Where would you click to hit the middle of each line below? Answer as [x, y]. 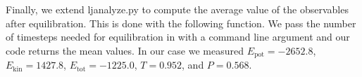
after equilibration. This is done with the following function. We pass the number [181, 23]
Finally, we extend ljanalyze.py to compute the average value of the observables [177, 9]
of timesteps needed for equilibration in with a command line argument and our [178, 37]
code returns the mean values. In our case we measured [125, 50]
